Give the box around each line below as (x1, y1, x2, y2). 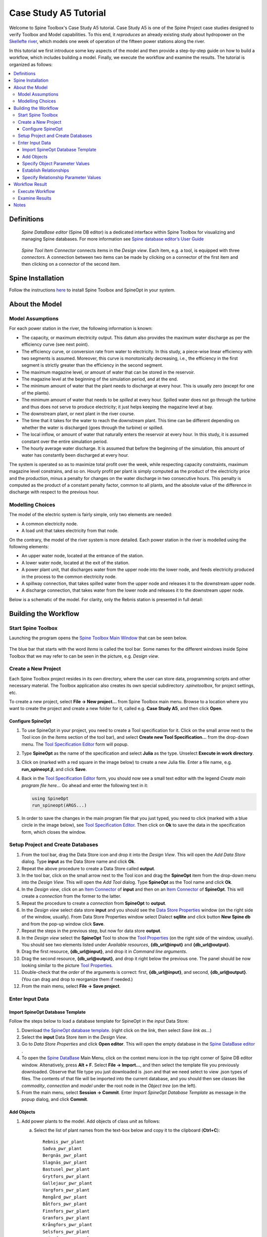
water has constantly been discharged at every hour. (21, 452, 129, 458)
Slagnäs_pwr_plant (43, 1159, 88, 1165)
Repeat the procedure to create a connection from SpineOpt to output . (21, 900, 167, 906)
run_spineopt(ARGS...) (32, 802, 87, 808)
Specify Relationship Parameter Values (22, 174, 101, 180)
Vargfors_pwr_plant (43, 1188, 90, 1193)
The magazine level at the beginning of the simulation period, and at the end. (21, 376, 178, 382)
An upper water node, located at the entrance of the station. (21, 553, 144, 559)
